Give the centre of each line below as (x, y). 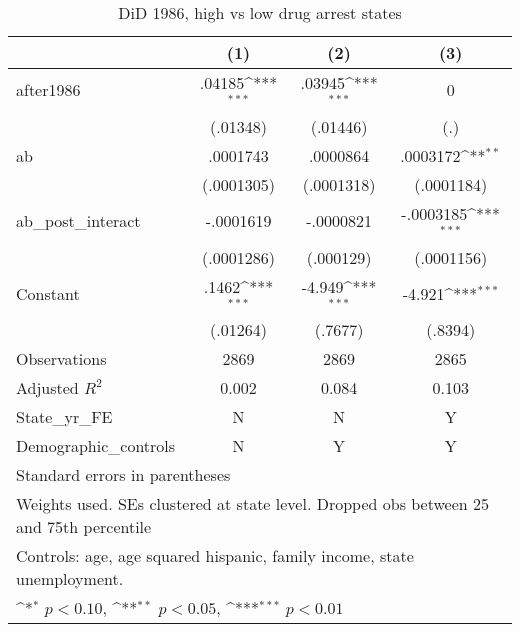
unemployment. (70, 579)
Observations (61, 359)
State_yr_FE (64, 417)
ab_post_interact (78, 221)
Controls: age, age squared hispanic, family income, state (215, 556)
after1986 (48, 90)
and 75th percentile (84, 527)
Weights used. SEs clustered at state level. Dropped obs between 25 (253, 504)
